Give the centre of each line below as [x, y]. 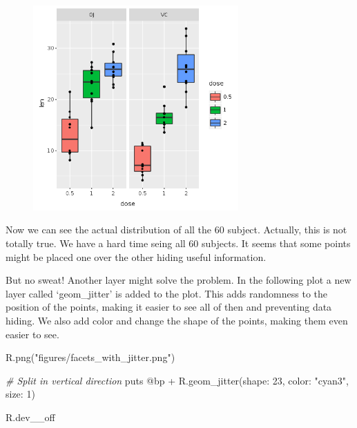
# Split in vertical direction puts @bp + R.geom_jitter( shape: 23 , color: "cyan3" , [177, 380]
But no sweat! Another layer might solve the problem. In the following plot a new [178, 280]
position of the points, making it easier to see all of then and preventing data [169, 307]
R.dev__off [30, 417]
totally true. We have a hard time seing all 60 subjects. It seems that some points [178, 243]
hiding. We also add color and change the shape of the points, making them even [177, 320]
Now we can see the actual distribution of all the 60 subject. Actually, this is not [176, 230]
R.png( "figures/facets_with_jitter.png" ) [90, 357]
